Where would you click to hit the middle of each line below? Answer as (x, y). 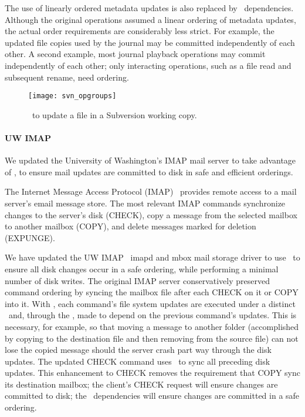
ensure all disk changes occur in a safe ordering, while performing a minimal (142, 268)
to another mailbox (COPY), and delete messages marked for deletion (131, 226)
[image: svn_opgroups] (72, 96)
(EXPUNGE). (30, 237)
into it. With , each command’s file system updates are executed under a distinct (150, 303)
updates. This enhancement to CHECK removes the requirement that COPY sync (152, 373)
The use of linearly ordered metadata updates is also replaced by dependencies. (149, 8)
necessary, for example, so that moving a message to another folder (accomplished (152, 326)
